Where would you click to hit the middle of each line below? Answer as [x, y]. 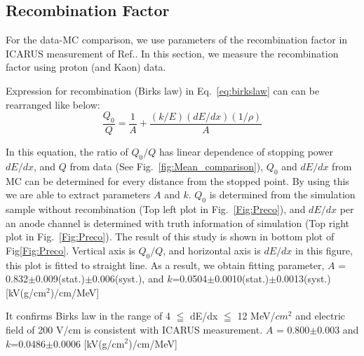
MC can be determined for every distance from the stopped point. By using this [177, 180]
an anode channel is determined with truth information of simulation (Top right [177, 222]
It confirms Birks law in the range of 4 [88, 316]
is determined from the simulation [282, 194]
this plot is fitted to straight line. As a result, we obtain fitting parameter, [165, 265]
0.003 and [338, 329]
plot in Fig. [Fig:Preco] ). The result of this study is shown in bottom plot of [170, 237]
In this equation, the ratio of [67, 151]
